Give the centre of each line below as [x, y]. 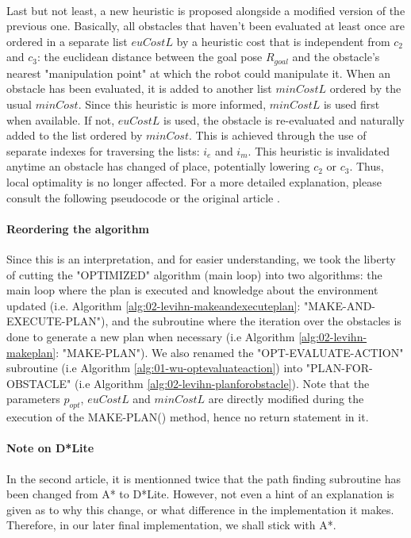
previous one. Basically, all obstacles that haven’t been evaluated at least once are [205, 26]
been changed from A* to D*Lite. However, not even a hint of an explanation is [200, 494]
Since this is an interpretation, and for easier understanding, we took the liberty [201, 258]
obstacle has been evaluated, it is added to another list [139, 88]
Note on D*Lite [50, 448]
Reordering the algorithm [78, 228]
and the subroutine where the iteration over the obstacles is [256, 321]
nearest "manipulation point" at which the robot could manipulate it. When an [198, 73]
